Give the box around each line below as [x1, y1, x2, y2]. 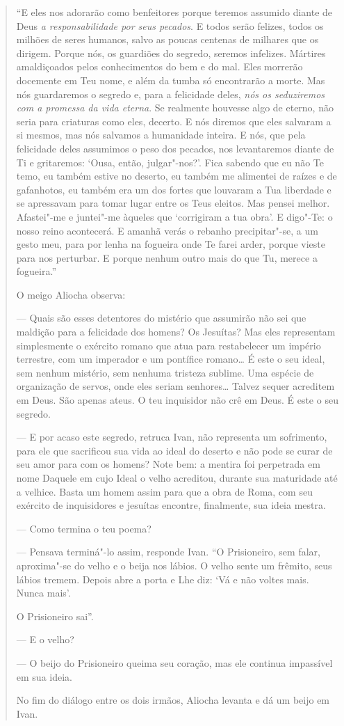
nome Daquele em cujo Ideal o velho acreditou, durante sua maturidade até [16, 471, 338, 484]
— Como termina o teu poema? [16, 521, 151, 535]
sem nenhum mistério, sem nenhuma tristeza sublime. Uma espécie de [16, 365, 314, 379]
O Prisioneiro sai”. [16, 608, 94, 623]
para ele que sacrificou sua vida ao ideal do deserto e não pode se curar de [16, 443, 333, 457]
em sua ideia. [16, 669, 72, 684]
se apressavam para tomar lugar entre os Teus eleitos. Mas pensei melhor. [16, 196, 330, 210]
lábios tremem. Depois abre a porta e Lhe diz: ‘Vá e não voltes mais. [16, 571, 309, 586]
